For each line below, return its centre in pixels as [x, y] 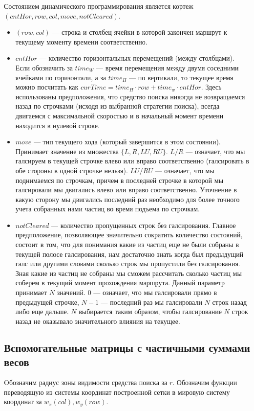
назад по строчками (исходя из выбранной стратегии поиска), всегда [117, 106]
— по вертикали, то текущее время [181, 77]
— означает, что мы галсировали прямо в [155, 292]
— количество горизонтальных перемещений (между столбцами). [137, 58]
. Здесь [211, 87]
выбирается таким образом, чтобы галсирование [150, 311]
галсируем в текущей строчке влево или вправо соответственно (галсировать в [132, 161]
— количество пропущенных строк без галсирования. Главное [144, 225]
